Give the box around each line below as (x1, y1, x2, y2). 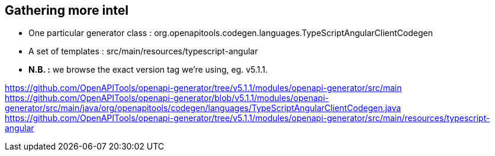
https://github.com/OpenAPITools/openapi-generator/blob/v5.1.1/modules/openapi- (5, 93, 329, 103)
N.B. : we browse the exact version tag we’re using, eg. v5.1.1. (28, 64, 268, 75)
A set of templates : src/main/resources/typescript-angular (28, 46, 258, 57)
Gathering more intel (5, 3, 128, 18)
